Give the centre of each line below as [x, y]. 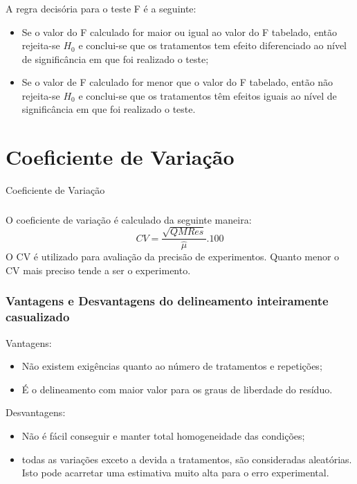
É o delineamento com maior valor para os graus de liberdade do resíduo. [177, 389]
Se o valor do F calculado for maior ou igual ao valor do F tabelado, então [179, 32]
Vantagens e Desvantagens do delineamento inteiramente [167, 301]
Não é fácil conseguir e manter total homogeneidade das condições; [163, 435]
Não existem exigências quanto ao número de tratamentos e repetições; [172, 366]
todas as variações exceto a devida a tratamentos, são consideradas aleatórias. [187, 459]
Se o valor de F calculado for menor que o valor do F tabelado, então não [177, 82]
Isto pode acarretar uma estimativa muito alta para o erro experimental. [175, 473]
